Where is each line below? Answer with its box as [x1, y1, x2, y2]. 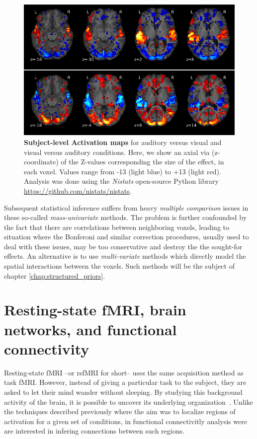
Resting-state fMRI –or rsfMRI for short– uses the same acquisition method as [4, 367, 244, 377]
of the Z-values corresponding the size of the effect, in [61, 156, 224, 167]
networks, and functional [4, 319, 177, 339]
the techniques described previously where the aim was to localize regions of [4, 406, 236, 417]
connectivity [4, 338, 89, 359]
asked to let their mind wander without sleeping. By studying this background [4, 386, 243, 397]
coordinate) [24, 156, 59, 167]
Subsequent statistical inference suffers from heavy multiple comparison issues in [4, 202, 249, 213]
